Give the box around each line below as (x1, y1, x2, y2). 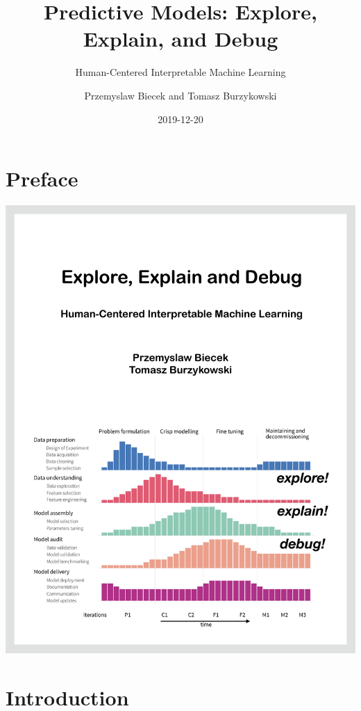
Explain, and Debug (83, 24, 278, 53)
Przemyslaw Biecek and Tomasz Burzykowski (84, 88, 277, 102)
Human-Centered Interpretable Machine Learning (75, 65, 286, 79)
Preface (6, 164, 78, 193)
